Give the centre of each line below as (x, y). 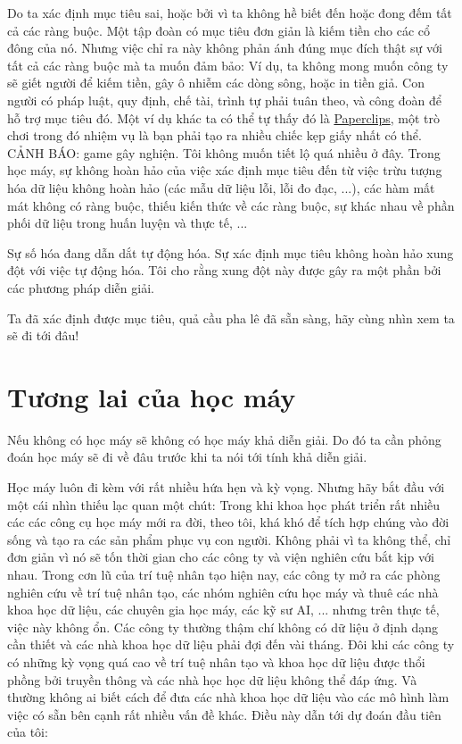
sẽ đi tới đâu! (43, 335)
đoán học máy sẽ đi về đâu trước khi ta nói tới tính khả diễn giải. (187, 457)
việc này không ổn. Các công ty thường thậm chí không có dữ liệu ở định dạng (223, 627)
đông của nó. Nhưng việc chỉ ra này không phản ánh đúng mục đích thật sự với (225, 48)
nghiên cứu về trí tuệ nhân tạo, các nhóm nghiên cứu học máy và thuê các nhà (223, 592)
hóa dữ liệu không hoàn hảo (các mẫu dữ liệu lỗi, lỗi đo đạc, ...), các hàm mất (221, 187)
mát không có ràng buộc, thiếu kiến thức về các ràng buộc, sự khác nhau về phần (231, 205)
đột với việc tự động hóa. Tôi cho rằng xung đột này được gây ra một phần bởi (224, 270)
